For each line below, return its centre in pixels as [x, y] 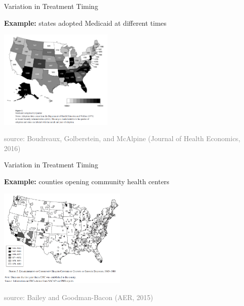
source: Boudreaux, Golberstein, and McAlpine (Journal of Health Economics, [122, 138]
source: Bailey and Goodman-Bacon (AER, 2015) [79, 297]
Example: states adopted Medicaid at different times [85, 23]
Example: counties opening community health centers [87, 181]
